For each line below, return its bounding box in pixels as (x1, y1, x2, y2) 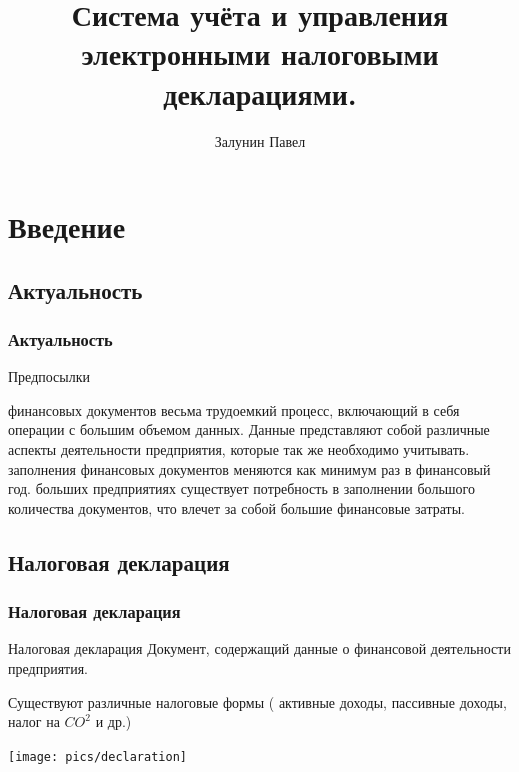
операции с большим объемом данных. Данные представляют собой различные (8, 419, 490, 440)
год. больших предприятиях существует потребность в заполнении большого (8, 478, 475, 499)
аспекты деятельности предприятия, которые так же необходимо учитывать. (8, 439, 470, 460)
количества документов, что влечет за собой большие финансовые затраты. (8, 497, 465, 518)
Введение (8, 206, 126, 247)
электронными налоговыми (81, 33, 439, 74)
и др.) (95, 711, 132, 732)
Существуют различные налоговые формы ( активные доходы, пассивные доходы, (8, 691, 507, 712)
